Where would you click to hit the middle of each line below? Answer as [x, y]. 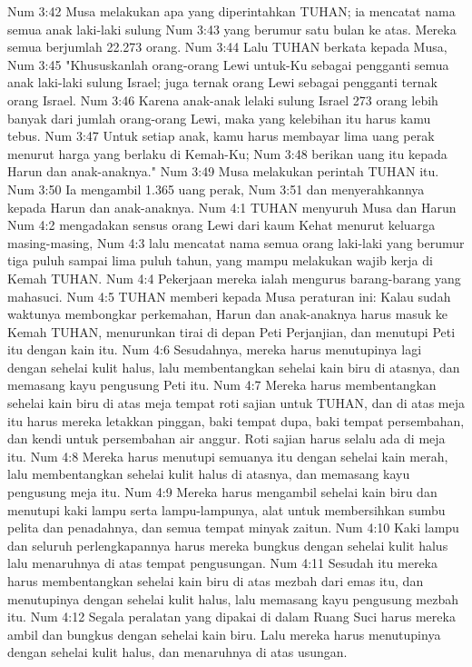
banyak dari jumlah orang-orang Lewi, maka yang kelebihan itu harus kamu [219, 118]
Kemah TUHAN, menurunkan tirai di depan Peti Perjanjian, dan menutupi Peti [231, 331]
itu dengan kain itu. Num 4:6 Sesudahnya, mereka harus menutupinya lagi [215, 349]
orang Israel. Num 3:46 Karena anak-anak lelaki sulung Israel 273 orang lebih [223, 100]
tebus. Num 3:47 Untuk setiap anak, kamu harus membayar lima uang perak [221, 136]
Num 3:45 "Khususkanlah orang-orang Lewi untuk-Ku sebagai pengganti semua [228, 64]
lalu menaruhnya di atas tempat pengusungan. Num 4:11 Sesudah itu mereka [223, 563]
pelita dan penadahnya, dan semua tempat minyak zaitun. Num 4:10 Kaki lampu [233, 528]
